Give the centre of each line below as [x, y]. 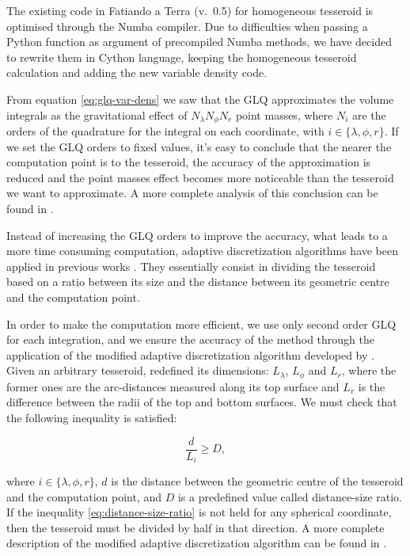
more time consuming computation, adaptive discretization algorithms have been [203, 251]
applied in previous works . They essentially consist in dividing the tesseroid [191, 266]
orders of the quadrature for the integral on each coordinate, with [165, 131]
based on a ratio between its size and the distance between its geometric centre [198, 282]
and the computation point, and [84, 496]
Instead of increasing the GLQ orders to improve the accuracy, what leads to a [197, 235]
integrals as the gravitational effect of [97, 114]
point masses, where [284, 114]
